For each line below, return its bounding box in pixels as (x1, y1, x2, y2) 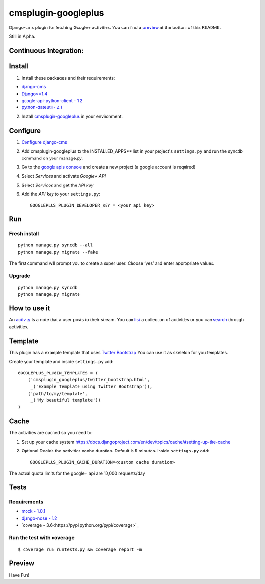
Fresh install (9, 230, 39, 237)
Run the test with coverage (9, 534, 75, 541)
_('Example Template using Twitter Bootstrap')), (30, 384, 153, 390)
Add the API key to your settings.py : (21, 191, 100, 197)
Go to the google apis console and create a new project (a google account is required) (21, 164, 196, 170)
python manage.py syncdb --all (18, 242, 93, 248)
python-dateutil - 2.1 (21, 105, 62, 110)
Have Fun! (9, 572, 30, 578)
